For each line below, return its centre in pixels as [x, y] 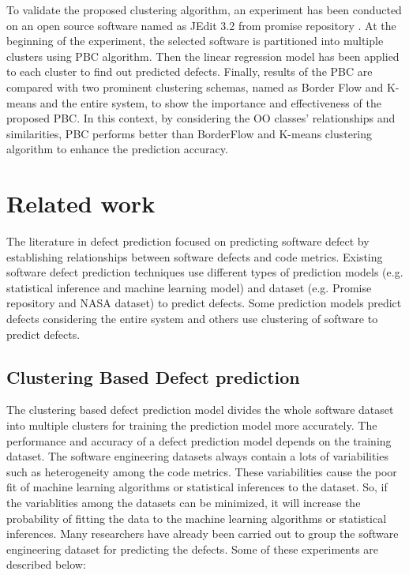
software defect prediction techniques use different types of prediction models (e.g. [205, 272]
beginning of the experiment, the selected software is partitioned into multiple [195, 41]
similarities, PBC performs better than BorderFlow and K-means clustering [189, 133]
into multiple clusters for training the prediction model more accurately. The [192, 425]
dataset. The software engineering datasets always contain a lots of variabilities [198, 456]
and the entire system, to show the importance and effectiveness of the [210, 102]
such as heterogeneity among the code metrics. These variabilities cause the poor [202, 471]
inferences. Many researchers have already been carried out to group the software [203, 534]
